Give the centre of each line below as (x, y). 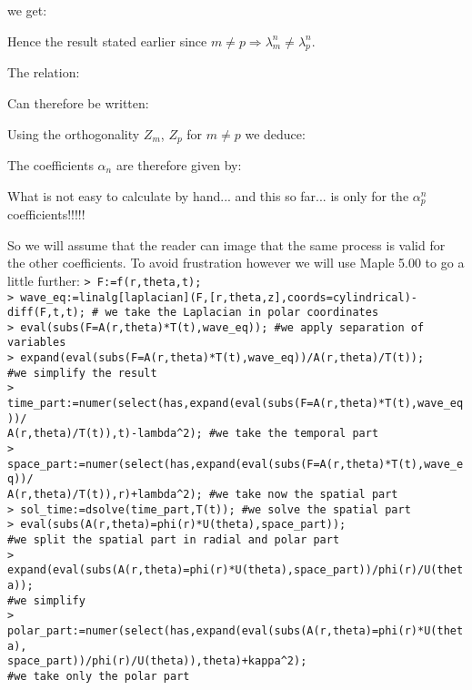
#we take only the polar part (99, 676)
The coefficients (50, 165)
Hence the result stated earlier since (107, 41)
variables (37, 343)
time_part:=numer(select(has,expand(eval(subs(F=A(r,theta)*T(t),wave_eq (236, 404)
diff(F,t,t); (46, 313)
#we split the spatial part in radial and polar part (174, 540)
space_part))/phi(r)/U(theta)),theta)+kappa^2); (157, 661)
